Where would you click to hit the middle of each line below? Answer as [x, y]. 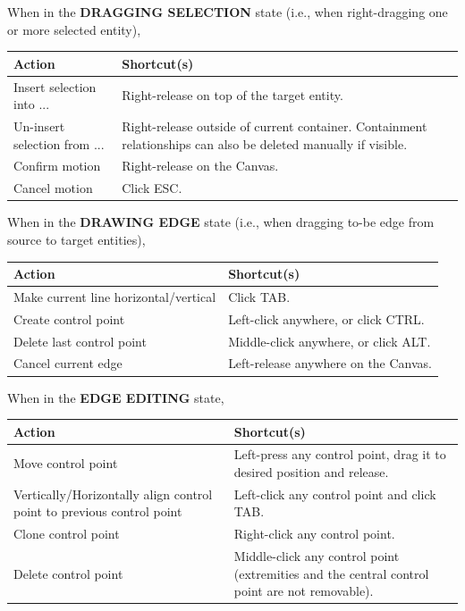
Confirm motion [57, 166]
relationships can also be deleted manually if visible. [265, 143]
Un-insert [39, 126]
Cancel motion [53, 188]
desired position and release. [311, 472]
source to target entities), [76, 239]
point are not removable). [304, 591]
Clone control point [67, 534]
